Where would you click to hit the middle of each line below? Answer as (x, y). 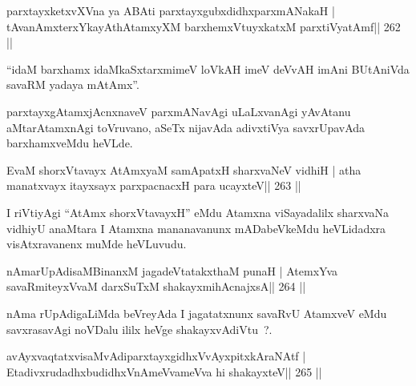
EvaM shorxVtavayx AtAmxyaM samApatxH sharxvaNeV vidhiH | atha (184, 169)
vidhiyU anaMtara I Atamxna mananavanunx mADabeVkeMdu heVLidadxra (196, 228)
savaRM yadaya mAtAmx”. (73, 84)
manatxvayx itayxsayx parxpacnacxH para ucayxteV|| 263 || (154, 185)
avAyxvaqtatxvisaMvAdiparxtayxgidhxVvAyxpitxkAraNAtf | (156, 356)
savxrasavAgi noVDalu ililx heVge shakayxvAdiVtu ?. (139, 329)
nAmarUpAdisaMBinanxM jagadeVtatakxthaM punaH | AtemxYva (172, 270)
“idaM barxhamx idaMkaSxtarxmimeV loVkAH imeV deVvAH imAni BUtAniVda (208, 68)
